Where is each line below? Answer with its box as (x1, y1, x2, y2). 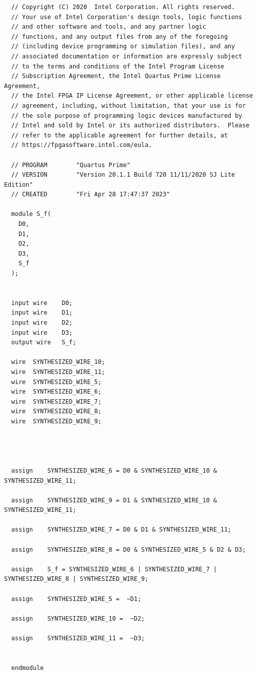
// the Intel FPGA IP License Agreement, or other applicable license (11, 92, 253, 100)
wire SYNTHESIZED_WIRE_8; (11, 408, 102, 415)
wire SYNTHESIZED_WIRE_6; (11, 388, 102, 396)
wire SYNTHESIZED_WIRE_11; (11, 368, 105, 376)
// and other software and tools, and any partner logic (11, 23, 206, 31)
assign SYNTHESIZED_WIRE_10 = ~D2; (11, 615, 145, 622)
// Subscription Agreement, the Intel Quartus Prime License (11, 72, 221, 80)
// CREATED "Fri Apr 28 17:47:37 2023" (11, 191, 170, 198)
